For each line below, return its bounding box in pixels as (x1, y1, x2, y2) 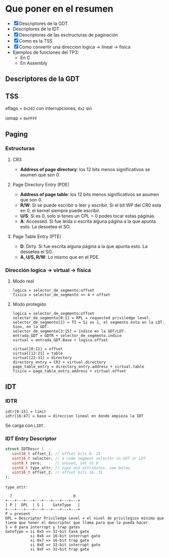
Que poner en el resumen (5, 3, 114, 15)
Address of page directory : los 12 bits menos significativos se (20, 166, 150, 172)
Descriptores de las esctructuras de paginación (19, 31, 118, 38)
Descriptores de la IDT (12, 26, 60, 32)
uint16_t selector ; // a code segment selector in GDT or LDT (12, 456, 146, 461)
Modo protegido (12, 301, 47, 307)
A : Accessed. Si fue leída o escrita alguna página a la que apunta (20, 218, 156, 224)
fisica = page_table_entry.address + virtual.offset (12, 369, 126, 374)
